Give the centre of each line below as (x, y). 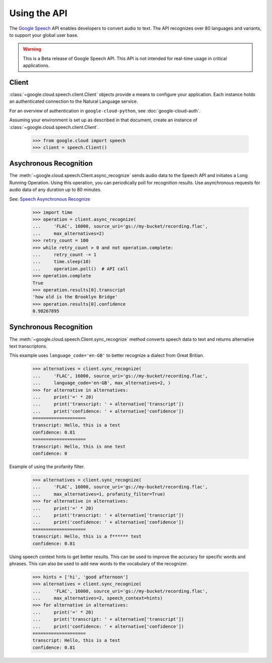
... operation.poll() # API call (80, 269)
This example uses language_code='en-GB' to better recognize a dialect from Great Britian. (107, 355)
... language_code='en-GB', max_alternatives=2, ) (101, 383)
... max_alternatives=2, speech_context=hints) (98, 598)
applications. (36, 66)
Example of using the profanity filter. (47, 467)
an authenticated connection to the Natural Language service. (74, 101)
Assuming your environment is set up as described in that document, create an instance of (103, 120)
